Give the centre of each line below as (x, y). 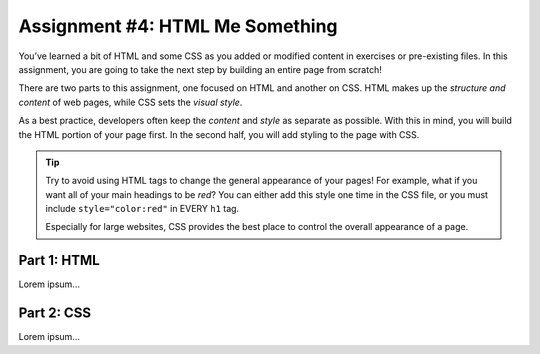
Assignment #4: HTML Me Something (178, 26)
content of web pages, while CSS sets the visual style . (130, 102)
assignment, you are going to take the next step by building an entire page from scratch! (200, 69)
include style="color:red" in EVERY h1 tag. (142, 209)
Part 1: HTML (59, 260)
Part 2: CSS (55, 313)
